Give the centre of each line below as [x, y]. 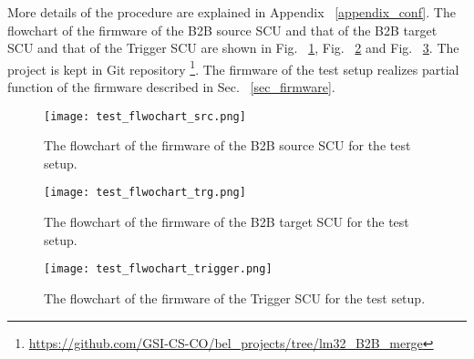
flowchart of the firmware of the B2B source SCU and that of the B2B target [222, 30]
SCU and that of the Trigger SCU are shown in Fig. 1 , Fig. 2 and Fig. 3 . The [233, 48]
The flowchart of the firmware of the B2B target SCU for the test [227, 222]
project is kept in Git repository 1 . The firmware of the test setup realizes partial [233, 67]
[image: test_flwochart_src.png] [145, 116]
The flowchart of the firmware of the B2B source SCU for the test [227, 145]
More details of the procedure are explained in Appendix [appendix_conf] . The [232, 12]
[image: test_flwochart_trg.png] [145, 193]
